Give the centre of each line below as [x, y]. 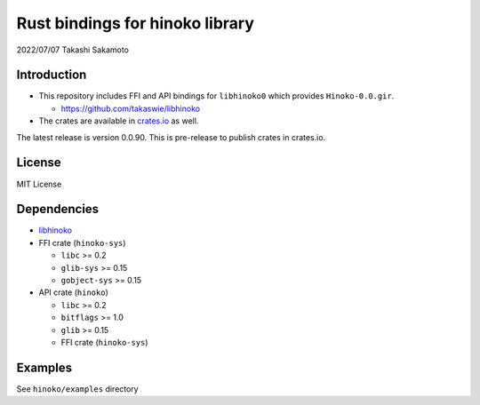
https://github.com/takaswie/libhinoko [130, 108]
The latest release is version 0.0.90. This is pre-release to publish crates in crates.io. [171, 137]
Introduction [52, 75]
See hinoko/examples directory [77, 389]
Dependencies [58, 209]
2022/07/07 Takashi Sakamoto [72, 50]
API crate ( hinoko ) [73, 292]
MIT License [39, 184]
